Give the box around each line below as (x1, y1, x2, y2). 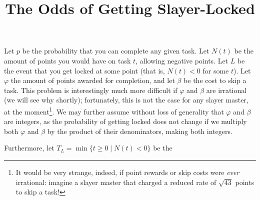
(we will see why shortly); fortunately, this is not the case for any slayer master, (4, 94, 248, 105)
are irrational (206, 84, 247, 95)
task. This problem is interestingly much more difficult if (4, 84, 177, 95)
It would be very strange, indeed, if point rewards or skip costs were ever (15, 166, 239, 177)
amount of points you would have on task (4, 55, 131, 65)
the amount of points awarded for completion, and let (10, 75, 175, 85)
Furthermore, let (4, 142, 54, 153)
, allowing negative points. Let (135, 55, 228, 65)
